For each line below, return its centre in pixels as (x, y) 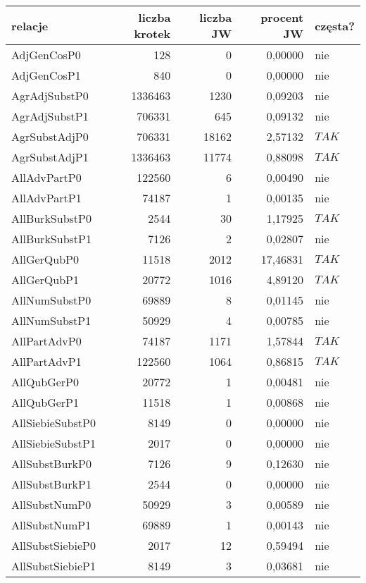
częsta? (335, 25)
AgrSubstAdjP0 (50, 136)
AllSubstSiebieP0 (53, 545)
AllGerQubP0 (45, 259)
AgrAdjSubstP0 (50, 96)
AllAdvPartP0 (46, 177)
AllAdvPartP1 (46, 198)
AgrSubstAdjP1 (50, 157)
